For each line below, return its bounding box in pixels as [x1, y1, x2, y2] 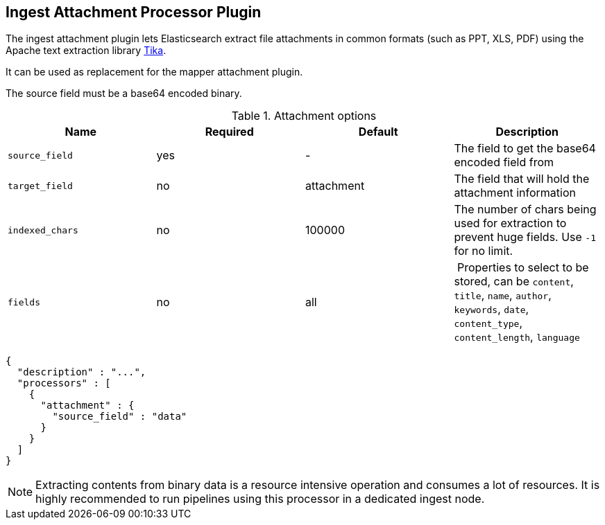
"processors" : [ [17, 377, 111, 389]
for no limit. [454, 244, 513, 258]
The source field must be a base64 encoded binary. [6, 87, 242, 100]
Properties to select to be [457, 260, 589, 275]
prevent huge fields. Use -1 [454, 230, 597, 244]
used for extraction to [454, 216, 567, 231]
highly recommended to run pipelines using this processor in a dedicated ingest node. [35, 492, 485, 506]
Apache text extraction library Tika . [6, 44, 167, 57]
